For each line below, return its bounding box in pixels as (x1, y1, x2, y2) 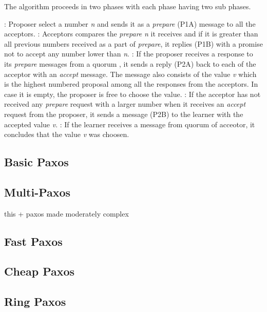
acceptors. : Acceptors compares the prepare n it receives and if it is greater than (4, 28, 258, 39)
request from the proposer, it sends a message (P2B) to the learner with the (4, 108, 243, 119)
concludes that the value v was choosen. (4, 129, 129, 140)
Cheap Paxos (4, 263, 75, 279)
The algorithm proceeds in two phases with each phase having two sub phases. (4, 1, 251, 11)
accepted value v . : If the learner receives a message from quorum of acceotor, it (4, 119, 255, 129)
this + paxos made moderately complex (4, 208, 129, 219)
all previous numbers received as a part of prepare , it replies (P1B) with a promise (4, 38, 263, 49)
